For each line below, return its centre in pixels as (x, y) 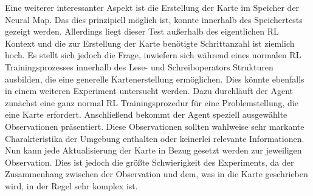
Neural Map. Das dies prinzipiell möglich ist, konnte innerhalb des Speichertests (154, 19)
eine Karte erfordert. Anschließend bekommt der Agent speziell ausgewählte (146, 114)
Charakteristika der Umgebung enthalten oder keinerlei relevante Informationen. (155, 138)
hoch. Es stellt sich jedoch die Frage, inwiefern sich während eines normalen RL (153, 55)
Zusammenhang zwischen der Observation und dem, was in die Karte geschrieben (156, 174)
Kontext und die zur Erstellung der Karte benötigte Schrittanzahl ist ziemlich (150, 43)
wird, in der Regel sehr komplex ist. (71, 185)
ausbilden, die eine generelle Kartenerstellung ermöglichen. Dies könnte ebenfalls (155, 79)
